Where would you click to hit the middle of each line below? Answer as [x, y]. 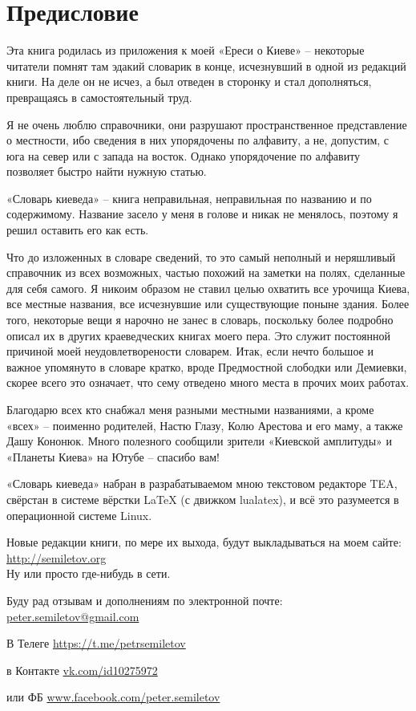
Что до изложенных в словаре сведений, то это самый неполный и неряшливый [201, 256]
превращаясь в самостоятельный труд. [99, 97]
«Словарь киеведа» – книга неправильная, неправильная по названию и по [189, 198]
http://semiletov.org [57, 557]
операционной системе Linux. [79, 515]
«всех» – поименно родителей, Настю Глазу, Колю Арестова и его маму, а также [205, 425]
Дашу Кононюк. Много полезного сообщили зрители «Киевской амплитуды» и [200, 441]
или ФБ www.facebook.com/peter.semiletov [113, 697]
